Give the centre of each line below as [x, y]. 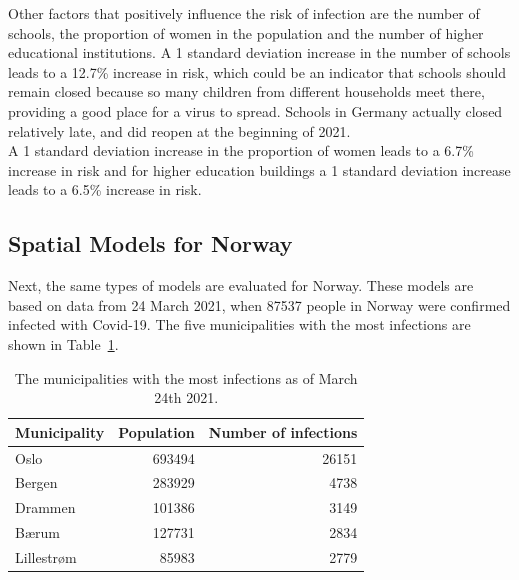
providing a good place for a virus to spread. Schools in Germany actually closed [255, 110]
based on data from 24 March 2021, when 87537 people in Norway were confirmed [259, 304]
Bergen [36, 482]
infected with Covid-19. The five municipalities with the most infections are [239, 324]
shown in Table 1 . [63, 343]
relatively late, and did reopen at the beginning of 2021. [179, 130]
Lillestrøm [46, 556]
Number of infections [283, 431]
